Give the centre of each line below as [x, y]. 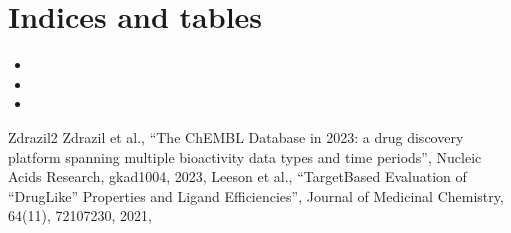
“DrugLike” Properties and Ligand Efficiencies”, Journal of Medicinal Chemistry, [256, 195]
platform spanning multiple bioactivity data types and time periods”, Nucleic [245, 156]
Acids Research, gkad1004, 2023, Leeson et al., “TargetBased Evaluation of [237, 176]
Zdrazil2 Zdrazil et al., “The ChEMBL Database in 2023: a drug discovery [236, 136]
